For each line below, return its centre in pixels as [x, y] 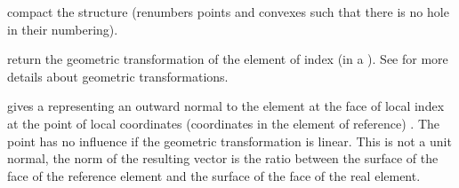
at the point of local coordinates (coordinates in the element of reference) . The [224, 123]
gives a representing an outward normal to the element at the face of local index [226, 106]
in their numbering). [63, 29]
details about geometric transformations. [118, 76]
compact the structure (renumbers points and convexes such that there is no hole [228, 12]
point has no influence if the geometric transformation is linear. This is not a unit [229, 141]
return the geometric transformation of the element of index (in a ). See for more [228, 59]
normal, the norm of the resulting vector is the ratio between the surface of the [223, 158]
